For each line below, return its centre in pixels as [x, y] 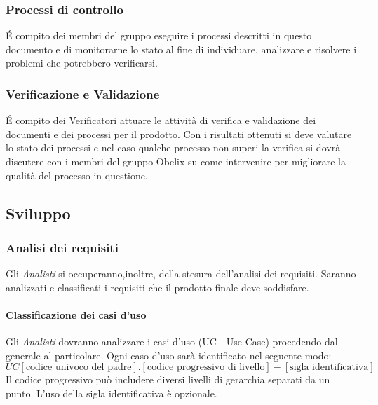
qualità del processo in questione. [77, 175]
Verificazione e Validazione [83, 94]
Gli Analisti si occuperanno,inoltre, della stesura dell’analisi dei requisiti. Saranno [181, 274]
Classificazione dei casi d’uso [76, 314]
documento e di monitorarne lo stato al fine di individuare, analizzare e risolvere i [181, 49]
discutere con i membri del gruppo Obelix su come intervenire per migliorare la [176, 161]
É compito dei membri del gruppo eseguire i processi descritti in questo [159, 35]
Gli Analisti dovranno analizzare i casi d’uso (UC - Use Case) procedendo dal [172, 342]
